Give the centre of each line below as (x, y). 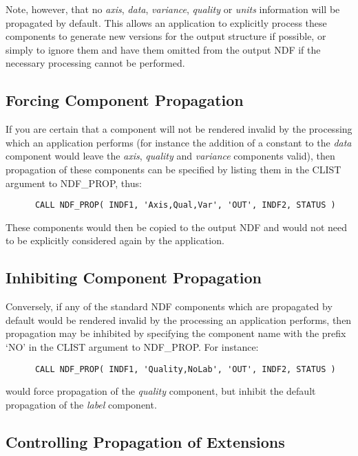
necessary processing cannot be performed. (95, 63)
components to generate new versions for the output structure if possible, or (166, 36)
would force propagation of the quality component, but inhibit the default (161, 391)
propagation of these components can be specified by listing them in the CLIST (173, 169)
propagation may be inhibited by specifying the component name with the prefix (176, 333)
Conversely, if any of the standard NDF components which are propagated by (169, 306)
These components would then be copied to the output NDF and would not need (176, 227)
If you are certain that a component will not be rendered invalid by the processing (179, 129)
